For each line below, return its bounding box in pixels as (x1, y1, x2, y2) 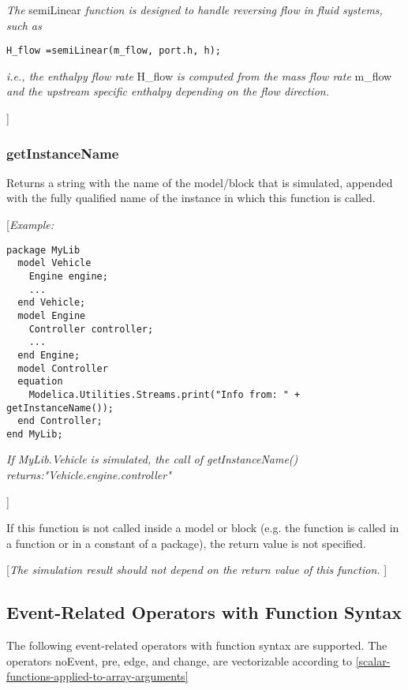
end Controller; (17, 415, 103, 427)
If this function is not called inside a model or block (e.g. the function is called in (6, 519, 399, 536)
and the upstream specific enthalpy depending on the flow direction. (6, 83, 329, 99)
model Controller (17, 362, 108, 374)
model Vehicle (17, 257, 92, 269)
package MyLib (6, 244, 80, 256)
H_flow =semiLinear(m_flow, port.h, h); (6, 45, 222, 57)
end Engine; (17, 349, 80, 361)
